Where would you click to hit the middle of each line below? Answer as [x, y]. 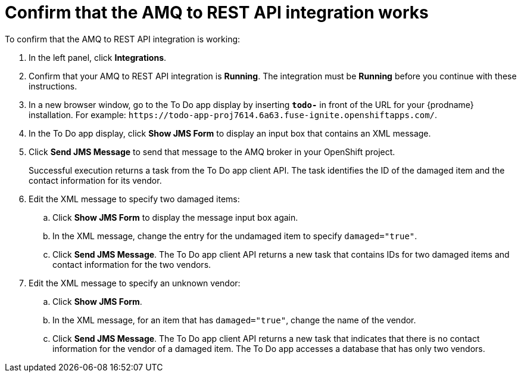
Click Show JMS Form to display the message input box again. [175, 217]
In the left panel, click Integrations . [98, 57]
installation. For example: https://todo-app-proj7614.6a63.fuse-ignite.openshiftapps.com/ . [233, 115]
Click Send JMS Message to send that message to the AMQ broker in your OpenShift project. [212, 152]
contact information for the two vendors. [132, 264]
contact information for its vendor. [95, 180]
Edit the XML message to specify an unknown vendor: [135, 283]
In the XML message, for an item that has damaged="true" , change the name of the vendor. [234, 320]
